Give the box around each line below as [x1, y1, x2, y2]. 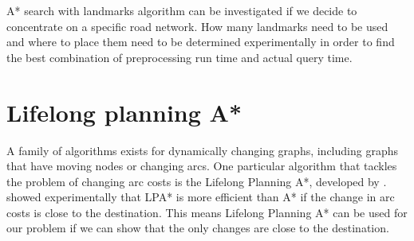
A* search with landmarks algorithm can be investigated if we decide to [6, 2, 357, 18]
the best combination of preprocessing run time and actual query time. [6, 49, 353, 65]
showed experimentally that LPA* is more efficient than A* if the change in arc [6, 189, 395, 205]
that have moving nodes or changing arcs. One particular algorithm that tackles [6, 157, 397, 174]
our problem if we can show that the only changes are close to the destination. [6, 220, 389, 236]
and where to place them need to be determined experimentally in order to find [6, 33, 395, 50]
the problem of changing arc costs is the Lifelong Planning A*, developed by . [6, 173, 387, 189]
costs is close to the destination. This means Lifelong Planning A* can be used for [6, 204, 408, 220]
